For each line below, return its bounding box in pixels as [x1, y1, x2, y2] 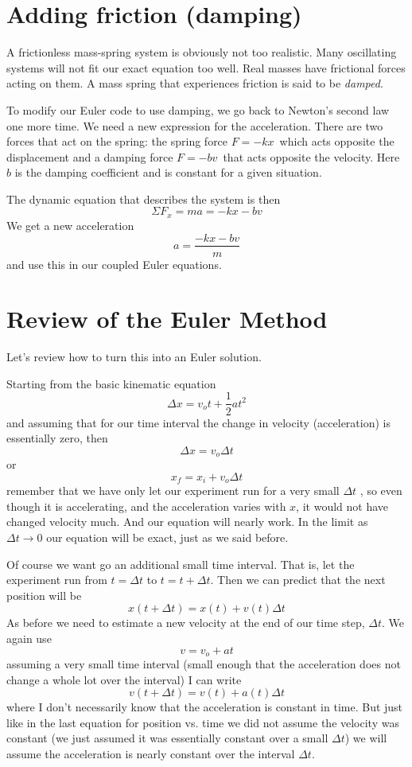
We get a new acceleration [6, 216, 134, 233]
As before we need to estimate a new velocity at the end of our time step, [6, 614, 365, 631]
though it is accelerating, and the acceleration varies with [6, 497, 286, 514]
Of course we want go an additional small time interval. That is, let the [6, 555, 355, 572]
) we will [344, 730, 387, 746]
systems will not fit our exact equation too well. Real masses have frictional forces [6, 59, 406, 76]
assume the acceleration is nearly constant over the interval [6, 746, 295, 761]
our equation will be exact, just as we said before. [46, 529, 289, 546]
